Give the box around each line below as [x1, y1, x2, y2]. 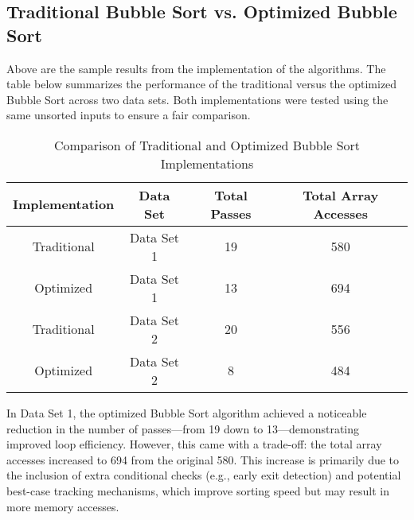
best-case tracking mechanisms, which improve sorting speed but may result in [6, 482, 389, 499]
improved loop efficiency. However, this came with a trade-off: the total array [6, 436, 382, 452]
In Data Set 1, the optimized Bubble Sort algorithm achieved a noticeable [6, 404, 367, 421]
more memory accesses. [6, 498, 119, 514]
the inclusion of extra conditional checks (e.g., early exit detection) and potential [6, 467, 401, 483]
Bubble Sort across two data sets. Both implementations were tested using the [6, 91, 389, 107]
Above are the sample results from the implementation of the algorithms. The [6, 60, 386, 76]
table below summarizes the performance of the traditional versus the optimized [6, 76, 397, 92]
